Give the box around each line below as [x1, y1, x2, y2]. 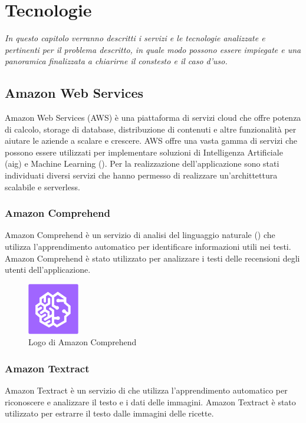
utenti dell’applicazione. [5, 263, 91, 276]
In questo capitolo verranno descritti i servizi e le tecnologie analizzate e [5, 32, 265, 44]
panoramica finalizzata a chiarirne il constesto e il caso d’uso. [5, 55, 228, 67]
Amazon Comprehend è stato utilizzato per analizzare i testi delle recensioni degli [5, 252, 300, 264]
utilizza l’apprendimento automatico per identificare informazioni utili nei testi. [5, 240, 291, 253]
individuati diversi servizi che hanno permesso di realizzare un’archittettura [5, 169, 278, 181]
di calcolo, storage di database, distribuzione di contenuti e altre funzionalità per [5, 123, 297, 135]
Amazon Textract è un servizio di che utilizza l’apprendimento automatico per [5, 384, 288, 396]
